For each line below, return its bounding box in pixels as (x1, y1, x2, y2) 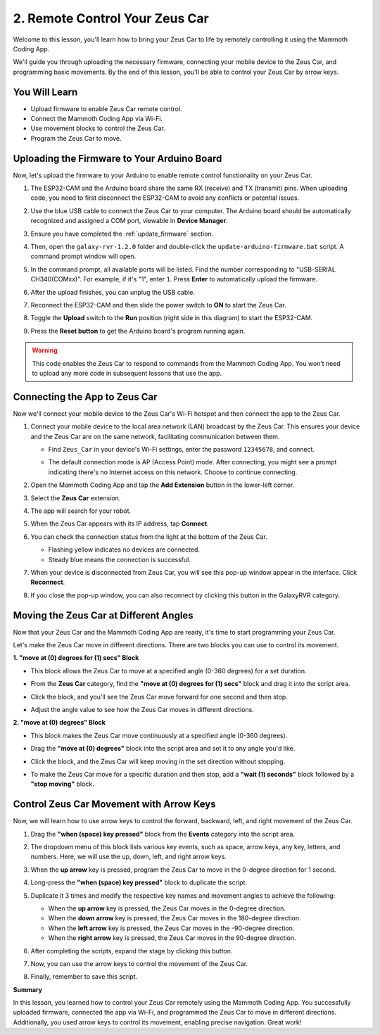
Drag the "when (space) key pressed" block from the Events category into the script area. (30, 830, 296, 838)
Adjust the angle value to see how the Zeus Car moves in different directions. (30, 705, 255, 713)
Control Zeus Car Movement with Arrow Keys (13, 799, 216, 811)
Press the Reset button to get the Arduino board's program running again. (30, 326, 246, 335)
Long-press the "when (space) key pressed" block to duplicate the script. (30, 878, 248, 887)
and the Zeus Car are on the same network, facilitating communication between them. (30, 432, 280, 440)
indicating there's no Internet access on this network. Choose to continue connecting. (48, 468, 298, 476)
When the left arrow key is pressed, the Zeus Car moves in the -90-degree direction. (48, 924, 295, 932)
